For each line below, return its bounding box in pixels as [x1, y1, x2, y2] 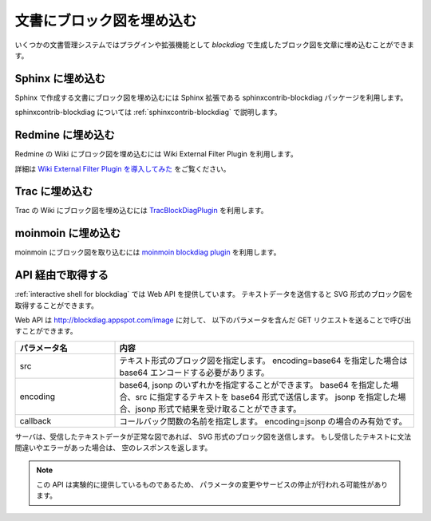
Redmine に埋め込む [14, 128, 115, 142]
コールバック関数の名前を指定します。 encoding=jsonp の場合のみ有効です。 [119, 416, 407, 427]
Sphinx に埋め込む [14, 72, 105, 85]
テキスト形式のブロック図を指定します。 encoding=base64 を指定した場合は [119, 355, 408, 366]
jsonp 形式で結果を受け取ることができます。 [135, 403, 302, 414]
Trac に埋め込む [14, 184, 93, 199]
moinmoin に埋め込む [14, 227, 121, 240]
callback [19, 415, 52, 426]
